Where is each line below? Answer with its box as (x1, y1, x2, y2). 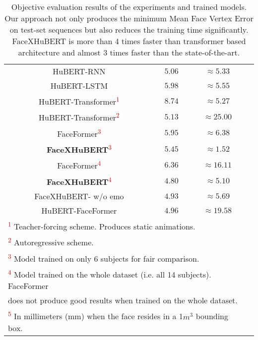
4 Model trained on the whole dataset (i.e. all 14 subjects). (8, 267, 211, 281)
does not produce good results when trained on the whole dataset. (8, 294, 238, 306)
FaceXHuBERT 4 (46, 174, 112, 187)
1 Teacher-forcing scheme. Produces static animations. (8, 219, 195, 232)
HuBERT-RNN (53, 65, 106, 77)
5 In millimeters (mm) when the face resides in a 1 (8, 309, 183, 322)
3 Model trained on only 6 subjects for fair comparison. (8, 251, 199, 264)
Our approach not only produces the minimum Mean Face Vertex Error (4, 12, 254, 24)
